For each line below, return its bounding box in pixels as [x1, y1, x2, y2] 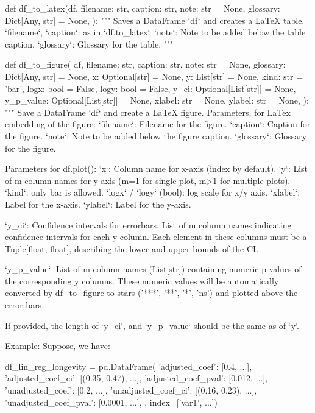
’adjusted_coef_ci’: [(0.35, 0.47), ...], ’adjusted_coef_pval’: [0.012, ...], [5, 372, 268, 384]
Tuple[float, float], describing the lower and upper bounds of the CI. [5, 242, 259, 255]
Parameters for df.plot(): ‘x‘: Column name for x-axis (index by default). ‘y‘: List [5, 162, 308, 175]
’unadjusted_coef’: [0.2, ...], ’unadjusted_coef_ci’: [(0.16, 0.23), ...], [5, 384, 257, 397]
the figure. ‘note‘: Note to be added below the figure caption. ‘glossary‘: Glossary [5, 129, 307, 142]
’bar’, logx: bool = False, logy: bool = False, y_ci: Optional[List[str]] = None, [5, 82, 296, 94]
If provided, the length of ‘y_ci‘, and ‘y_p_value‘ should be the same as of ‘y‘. [5, 319, 299, 331]
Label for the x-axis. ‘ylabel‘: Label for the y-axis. [5, 197, 191, 210]
